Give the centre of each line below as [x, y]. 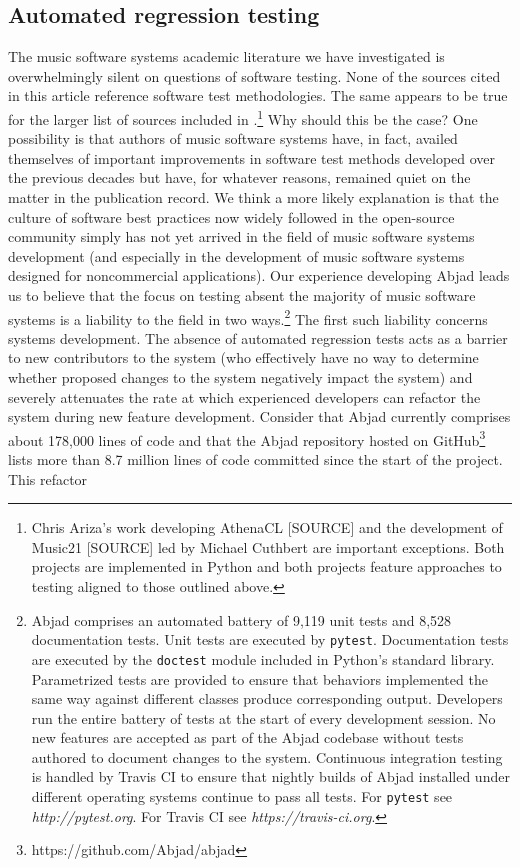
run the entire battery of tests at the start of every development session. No [263, 717]
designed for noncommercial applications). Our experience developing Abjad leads [259, 275]
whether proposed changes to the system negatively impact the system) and [240, 377]
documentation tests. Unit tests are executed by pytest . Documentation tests [270, 639]
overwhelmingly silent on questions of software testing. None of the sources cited [254, 75]
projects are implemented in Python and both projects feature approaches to [266, 566]
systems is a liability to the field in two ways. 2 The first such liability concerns [248, 317]
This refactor [48, 478]
